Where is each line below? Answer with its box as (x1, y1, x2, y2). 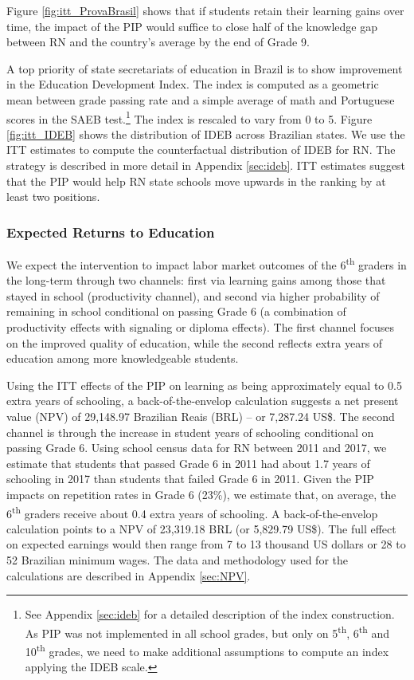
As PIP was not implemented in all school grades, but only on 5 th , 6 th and (25, 622, 389, 641)
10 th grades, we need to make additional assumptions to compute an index (25, 641, 389, 659)
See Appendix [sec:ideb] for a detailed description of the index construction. (25, 606, 395, 623)
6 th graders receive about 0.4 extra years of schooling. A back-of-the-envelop (6, 502, 378, 521)
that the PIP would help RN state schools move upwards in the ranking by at (6, 172, 386, 189)
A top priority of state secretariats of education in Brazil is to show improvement (6, 60, 403, 77)
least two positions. (6, 188, 100, 205)
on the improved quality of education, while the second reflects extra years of (6, 334, 383, 351)
